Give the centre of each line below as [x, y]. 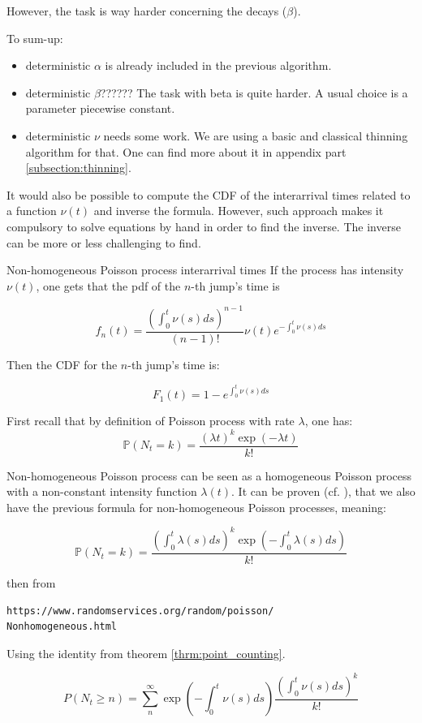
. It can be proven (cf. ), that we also [323, 491]
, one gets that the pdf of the [108, 285]
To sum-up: [35, 38]
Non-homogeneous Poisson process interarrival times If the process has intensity [205, 270]
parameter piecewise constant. [100, 108]
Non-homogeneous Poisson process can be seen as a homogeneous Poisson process [209, 475]
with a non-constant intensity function [102, 491]
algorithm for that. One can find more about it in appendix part [186, 151]
